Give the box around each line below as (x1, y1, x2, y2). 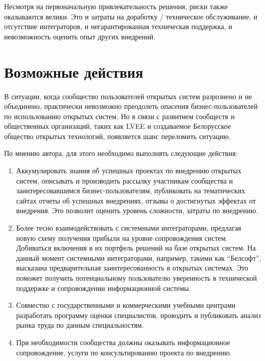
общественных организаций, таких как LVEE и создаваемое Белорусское (4, 121, 231, 131)
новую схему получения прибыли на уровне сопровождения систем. (16, 232, 228, 243)
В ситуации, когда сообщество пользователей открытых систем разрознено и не (4, 91, 252, 101)
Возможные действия (4, 61, 143, 82)
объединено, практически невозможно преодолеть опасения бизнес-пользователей (4, 101, 258, 111)
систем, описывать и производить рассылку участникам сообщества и (16, 175, 233, 186)
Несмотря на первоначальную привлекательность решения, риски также (4, 1, 228, 11)
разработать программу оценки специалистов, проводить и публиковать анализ (16, 309, 261, 320)
